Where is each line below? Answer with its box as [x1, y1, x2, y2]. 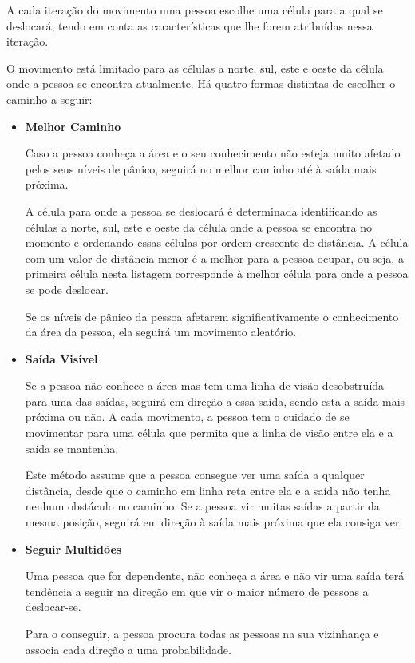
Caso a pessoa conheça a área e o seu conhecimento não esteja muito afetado [25, 145, 401, 161]
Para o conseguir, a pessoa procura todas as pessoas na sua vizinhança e [25, 625, 379, 641]
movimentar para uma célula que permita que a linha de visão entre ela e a [25, 424, 393, 441]
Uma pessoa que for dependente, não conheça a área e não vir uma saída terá [25, 567, 405, 584]
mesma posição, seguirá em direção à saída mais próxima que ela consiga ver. [25, 514, 403, 530]
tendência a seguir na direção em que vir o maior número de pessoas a [25, 582, 369, 599]
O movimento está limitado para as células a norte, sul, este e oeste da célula [6, 59, 384, 76]
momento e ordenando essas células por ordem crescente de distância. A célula [25, 234, 409, 251]
